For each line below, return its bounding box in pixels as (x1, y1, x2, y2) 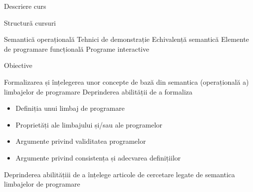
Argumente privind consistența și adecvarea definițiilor (15, 152, 181, 162)
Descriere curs (4, 1, 46, 11)
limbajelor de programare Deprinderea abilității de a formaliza (4, 86, 193, 96)
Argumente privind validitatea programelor (15, 136, 146, 146)
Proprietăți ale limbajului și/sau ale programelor (15, 119, 163, 129)
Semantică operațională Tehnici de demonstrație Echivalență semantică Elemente (4, 34, 249, 44)
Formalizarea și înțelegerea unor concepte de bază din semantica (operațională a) (4, 76, 249, 87)
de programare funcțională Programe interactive (4, 43, 149, 54)
